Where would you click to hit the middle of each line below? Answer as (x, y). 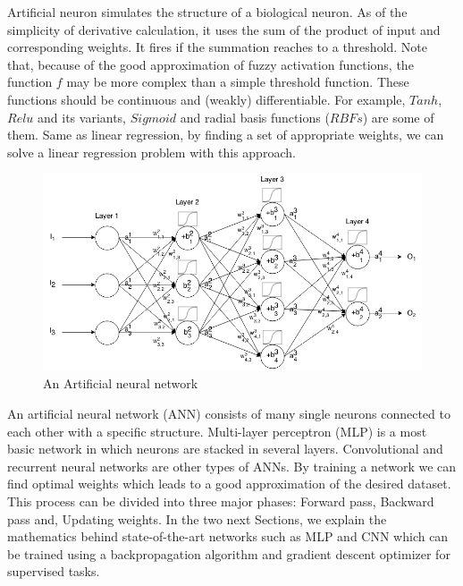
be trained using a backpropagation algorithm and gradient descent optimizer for (229, 553)
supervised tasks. (54, 571)
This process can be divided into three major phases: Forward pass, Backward (221, 501)
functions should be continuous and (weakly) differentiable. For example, (206, 99)
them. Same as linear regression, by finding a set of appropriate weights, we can (226, 135)
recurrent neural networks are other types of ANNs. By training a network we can (232, 466)
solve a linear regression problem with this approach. (152, 152)
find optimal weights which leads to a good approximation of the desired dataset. (229, 484)
